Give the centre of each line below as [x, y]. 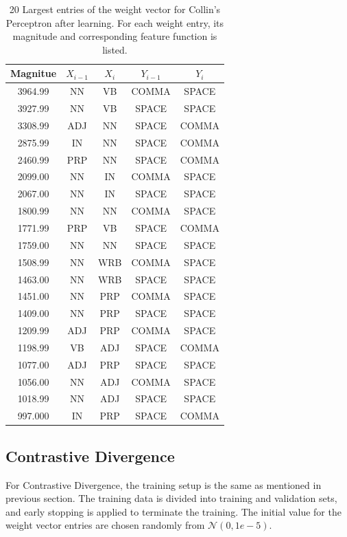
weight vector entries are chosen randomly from [105, 525]
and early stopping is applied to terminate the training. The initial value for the [173, 511]
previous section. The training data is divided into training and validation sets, [171, 498]
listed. [115, 49]
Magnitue [34, 73]
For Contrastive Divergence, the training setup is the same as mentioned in [164, 484]
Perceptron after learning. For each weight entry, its [115, 22]
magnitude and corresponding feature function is [115, 36]
